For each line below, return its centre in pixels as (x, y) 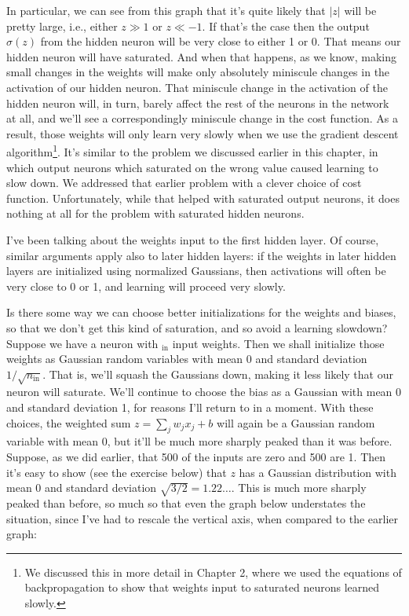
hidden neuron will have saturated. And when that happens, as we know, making (201, 56)
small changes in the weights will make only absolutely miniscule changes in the (198, 72)
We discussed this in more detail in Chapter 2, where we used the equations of (213, 572)
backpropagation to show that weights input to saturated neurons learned (202, 587)
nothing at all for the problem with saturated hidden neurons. (155, 213)
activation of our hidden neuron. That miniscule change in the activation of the (197, 87)
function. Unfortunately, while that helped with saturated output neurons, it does (203, 198)
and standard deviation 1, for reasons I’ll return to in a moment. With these (190, 407)
